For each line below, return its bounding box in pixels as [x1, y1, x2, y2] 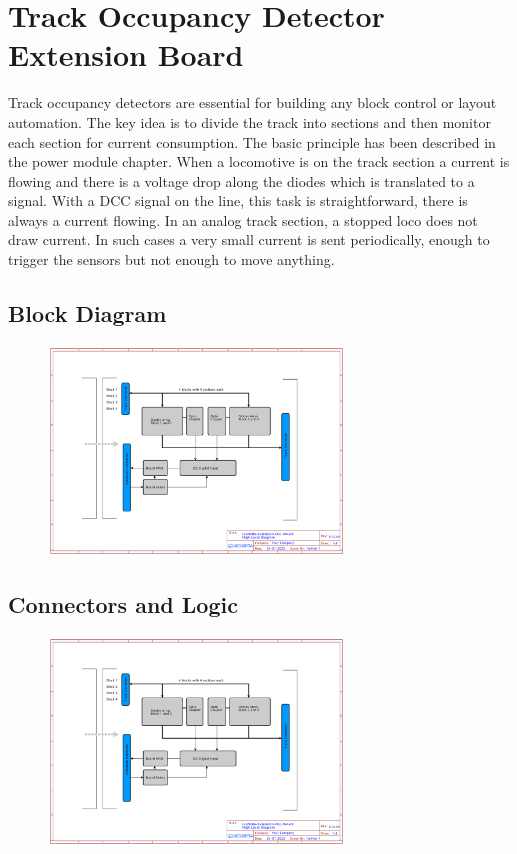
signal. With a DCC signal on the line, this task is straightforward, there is [8, 190, 468, 211]
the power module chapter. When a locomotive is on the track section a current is [8, 151, 510, 172]
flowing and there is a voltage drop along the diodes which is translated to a [8, 170, 475, 191]
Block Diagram [8, 298, 167, 329]
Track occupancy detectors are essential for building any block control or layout [8, 92, 497, 113]
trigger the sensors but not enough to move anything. [8, 249, 335, 270]
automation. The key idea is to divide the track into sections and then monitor [8, 111, 491, 132]
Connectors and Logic [8, 588, 238, 619]
